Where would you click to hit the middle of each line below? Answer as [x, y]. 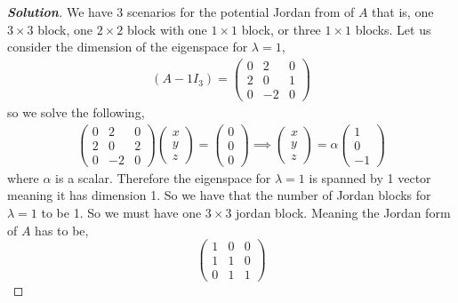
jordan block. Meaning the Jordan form [343, 212]
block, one [65, 29]
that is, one [403, 12]
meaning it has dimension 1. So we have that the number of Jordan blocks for [219, 195]
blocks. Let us [393, 29]
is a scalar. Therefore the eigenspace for [163, 177]
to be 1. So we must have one [121, 212]
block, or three [281, 29]
